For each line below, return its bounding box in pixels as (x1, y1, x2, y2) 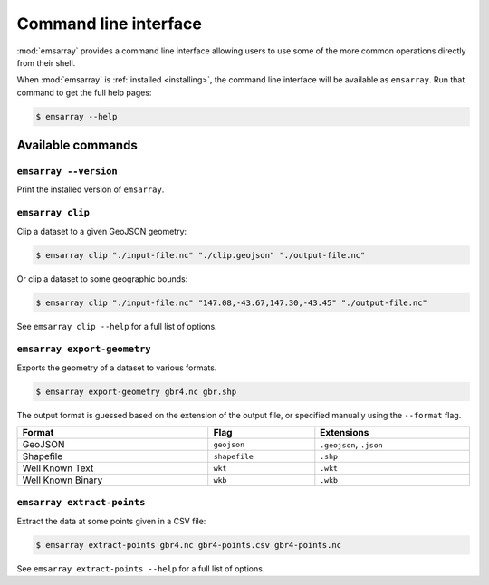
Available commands (16, 138, 138, 153)
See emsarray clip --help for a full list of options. (16, 321, 217, 331)
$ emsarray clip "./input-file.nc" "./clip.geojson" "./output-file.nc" (35, 250, 366, 260)
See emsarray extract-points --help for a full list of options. (16, 562, 265, 574)
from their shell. (16, 57, 76, 68)
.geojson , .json (320, 438, 384, 451)
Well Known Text (22, 462, 94, 475)
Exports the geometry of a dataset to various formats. (16, 362, 217, 373)
